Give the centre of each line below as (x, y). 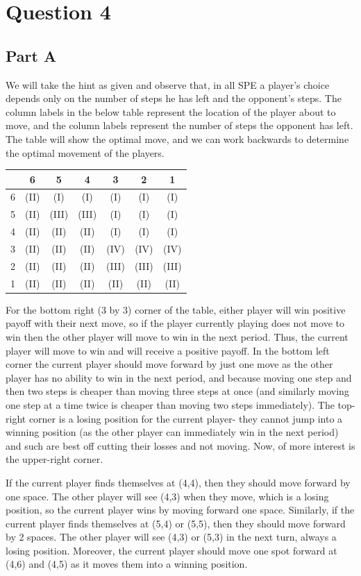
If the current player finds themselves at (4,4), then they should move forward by (178, 482)
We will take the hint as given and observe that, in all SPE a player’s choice (168, 84)
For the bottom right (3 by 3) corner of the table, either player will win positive (176, 309)
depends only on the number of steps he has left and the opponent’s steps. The (174, 98)
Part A (31, 55)
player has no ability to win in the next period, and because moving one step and (179, 377)
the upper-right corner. (54, 459)
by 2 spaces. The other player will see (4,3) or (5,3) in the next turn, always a (171, 537)
